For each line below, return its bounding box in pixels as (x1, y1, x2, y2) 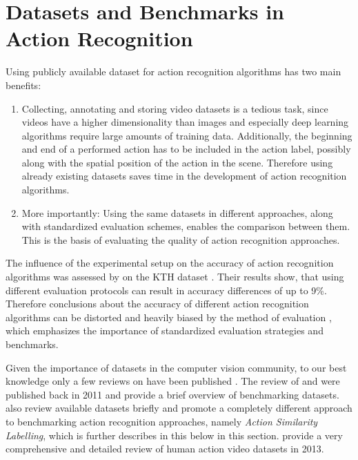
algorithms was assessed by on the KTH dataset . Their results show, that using (6, 269, 344, 284)
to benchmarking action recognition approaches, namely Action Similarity (6, 414, 318, 428)
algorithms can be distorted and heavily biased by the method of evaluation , (6, 309, 332, 324)
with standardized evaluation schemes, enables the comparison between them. (21, 219, 350, 233)
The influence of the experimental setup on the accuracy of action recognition (6, 256, 334, 270)
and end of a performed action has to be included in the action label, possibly (21, 142, 351, 156)
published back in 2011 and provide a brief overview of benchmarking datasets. (6, 387, 339, 401)
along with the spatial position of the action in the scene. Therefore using (21, 155, 333, 169)
